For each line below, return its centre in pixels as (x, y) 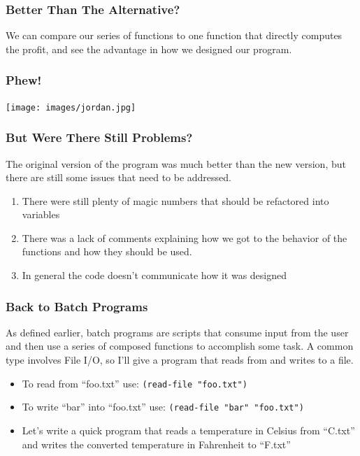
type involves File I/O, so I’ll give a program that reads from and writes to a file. (180, 360)
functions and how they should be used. (107, 251)
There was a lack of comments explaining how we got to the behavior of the (185, 237)
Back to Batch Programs (77, 306)
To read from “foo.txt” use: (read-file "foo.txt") (135, 383)
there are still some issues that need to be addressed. (118, 177)
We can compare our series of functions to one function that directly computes (174, 35)
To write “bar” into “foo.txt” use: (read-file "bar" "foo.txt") (163, 407)
